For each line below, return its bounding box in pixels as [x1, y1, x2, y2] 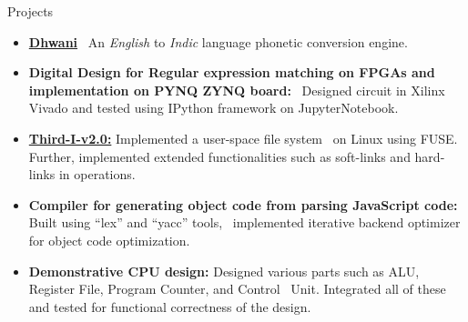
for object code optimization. [28, 230, 190, 249]
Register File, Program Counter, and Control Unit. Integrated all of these [28, 279, 446, 298]
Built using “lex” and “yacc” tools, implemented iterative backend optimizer [28, 213, 461, 232]
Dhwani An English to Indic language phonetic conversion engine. [28, 32, 408, 51]
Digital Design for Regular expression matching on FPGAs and [28, 63, 435, 82]
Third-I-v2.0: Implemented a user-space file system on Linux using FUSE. [28, 128, 458, 147]
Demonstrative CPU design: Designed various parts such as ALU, [28, 261, 420, 280]
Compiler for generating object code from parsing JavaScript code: [28, 195, 458, 214]
